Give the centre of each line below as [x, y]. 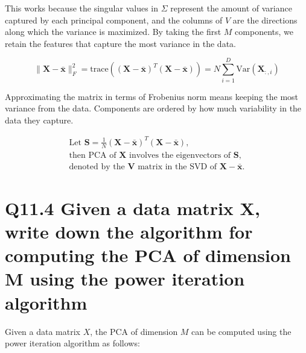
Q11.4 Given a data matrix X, [132, 208]
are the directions [265, 20]
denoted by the [97, 167]
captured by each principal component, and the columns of [114, 20]
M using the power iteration [125, 279]
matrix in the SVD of [177, 167]
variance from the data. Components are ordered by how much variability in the [153, 108]
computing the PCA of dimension [148, 255]
